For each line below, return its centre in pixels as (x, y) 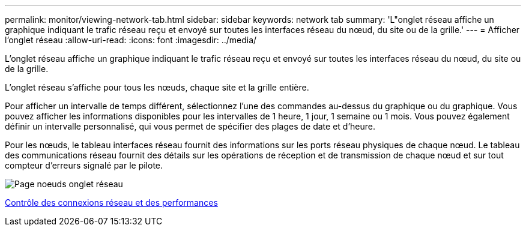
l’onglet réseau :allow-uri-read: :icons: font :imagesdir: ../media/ (131, 40)
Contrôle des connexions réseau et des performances (111, 202)
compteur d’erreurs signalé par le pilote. (84, 165)
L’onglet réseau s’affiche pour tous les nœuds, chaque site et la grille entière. (157, 87)
